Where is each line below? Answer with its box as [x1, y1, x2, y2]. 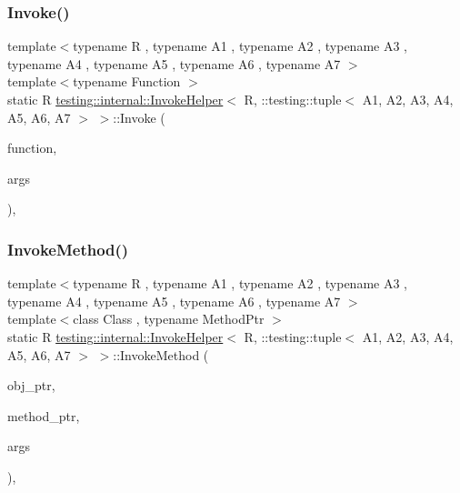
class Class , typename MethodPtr [73, 309, 265, 328]
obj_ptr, [7, 376, 55, 395]
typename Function [73, 72, 181, 91]
